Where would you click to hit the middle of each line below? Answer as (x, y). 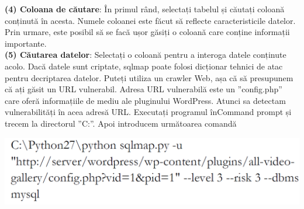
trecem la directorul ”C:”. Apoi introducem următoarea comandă (121, 123)
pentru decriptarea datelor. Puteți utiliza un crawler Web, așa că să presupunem (149, 77)
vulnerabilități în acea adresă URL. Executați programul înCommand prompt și (148, 112)
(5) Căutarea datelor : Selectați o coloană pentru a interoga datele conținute (146, 55)
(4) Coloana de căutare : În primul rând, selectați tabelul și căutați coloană (145, 9)
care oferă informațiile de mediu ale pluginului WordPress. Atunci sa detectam (145, 100)
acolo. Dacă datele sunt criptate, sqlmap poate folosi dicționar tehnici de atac (144, 66)
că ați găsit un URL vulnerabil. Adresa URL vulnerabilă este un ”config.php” (144, 89)
